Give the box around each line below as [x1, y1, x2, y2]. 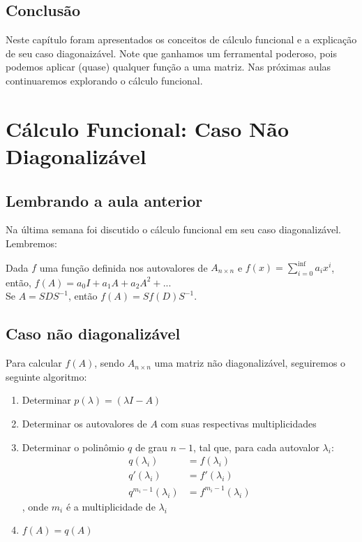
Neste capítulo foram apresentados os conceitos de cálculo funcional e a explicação [6, 32, 357, 47]
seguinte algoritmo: [6, 369, 87, 383]
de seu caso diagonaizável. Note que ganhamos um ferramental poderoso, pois [6, 45, 337, 60]
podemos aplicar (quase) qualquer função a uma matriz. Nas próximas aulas [6, 59, 331, 74]
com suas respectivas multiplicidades [160, 416, 317, 430]
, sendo [94, 356, 125, 370]
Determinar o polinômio [22, 439, 125, 454]
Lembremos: [6, 235, 57, 250]
